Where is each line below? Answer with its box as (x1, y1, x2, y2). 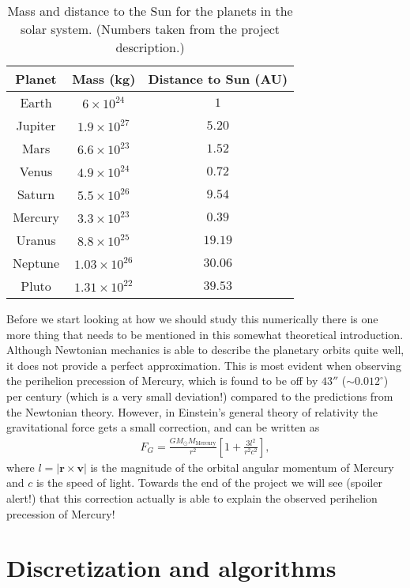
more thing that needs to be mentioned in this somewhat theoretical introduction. (6, 326, 404, 342)
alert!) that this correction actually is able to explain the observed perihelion (6, 489, 378, 506)
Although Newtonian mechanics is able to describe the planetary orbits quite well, (6, 341, 404, 358)
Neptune (13, 254, 60, 272)
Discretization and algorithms (6, 552, 337, 584)
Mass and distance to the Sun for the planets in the (7, 2, 293, 20)
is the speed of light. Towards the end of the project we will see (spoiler (36, 474, 382, 491)
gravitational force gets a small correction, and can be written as (6, 419, 320, 435)
